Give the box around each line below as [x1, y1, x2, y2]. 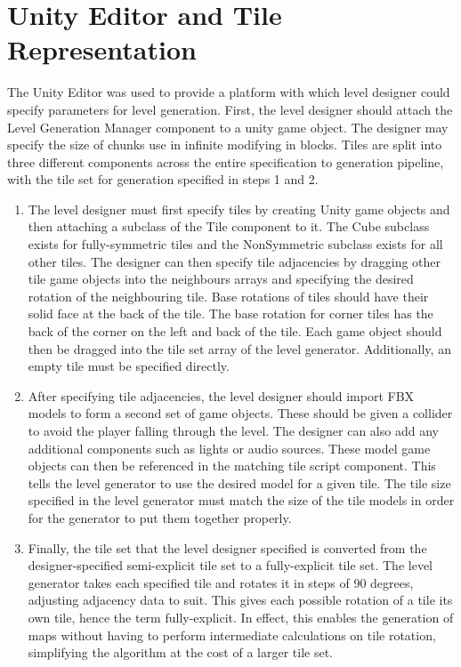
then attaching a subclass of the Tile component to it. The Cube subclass [28, 217, 430, 236]
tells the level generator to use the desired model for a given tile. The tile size [28, 473, 451, 492]
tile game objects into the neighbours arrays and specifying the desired [28, 269, 414, 288]
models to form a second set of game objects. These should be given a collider [28, 404, 453, 422]
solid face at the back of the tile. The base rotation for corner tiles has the [28, 304, 433, 323]
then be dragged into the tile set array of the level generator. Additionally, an [28, 339, 451, 358]
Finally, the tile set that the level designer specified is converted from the [28, 538, 427, 557]
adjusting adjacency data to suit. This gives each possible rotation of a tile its [28, 591, 453, 609]
